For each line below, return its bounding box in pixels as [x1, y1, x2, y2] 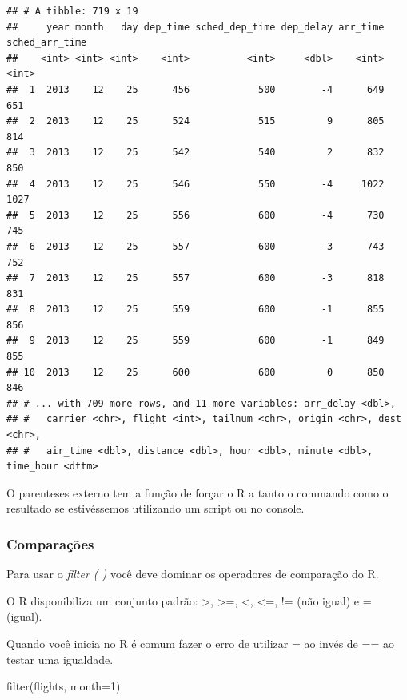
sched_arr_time [6, 37, 87, 49]
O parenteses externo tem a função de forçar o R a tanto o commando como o [6, 484, 389, 501]
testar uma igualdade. [6, 650, 114, 667]
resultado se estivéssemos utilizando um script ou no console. [6, 500, 305, 517]
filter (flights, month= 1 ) [6, 678, 121, 694]
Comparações [6, 533, 94, 553]
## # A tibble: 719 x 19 [6, 6, 138, 17]
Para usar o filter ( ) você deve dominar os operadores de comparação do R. [6, 565, 379, 582]
